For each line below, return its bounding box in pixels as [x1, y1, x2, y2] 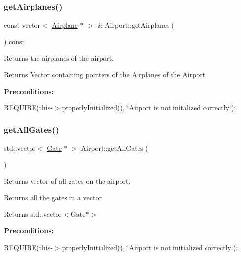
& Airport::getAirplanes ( [97, 20, 174, 30]
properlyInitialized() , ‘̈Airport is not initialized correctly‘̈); [62, 242, 238, 252]
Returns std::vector [4, 209, 62, 219]
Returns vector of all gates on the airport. [4, 176, 131, 186]
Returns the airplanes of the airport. [4, 53, 114, 63]
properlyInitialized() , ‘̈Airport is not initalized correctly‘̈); [62, 102, 236, 113]
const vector [4, 20, 40, 30]
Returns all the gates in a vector [4, 192, 102, 202]
